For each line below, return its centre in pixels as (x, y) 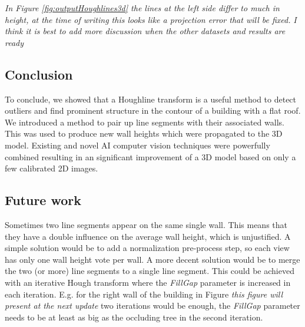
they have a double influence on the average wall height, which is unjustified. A (148, 236)
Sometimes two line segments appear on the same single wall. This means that (146, 224)
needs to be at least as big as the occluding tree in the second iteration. (134, 317)
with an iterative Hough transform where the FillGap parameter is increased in (148, 282)
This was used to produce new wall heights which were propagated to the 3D (144, 133)
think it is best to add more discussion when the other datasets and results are (145, 31)
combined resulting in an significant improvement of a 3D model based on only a (150, 156)
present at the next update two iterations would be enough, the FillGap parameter (152, 305)
